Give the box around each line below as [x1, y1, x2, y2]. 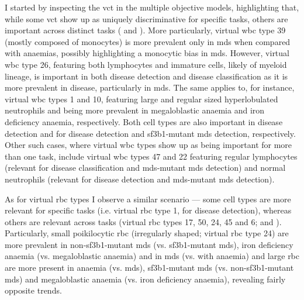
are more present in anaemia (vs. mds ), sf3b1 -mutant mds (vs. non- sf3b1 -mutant [5, 261, 294, 274]
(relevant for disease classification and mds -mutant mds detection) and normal [5, 161, 286, 174]
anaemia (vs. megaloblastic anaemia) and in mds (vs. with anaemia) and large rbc [5, 250, 300, 262]
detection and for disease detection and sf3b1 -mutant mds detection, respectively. [5, 127, 296, 139]
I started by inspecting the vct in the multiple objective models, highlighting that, [5, 1, 299, 13]
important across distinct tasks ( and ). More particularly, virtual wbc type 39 [5, 24, 286, 36]
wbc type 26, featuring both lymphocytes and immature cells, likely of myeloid [5, 58, 287, 70]
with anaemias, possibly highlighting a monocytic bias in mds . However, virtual [5, 47, 289, 59]
